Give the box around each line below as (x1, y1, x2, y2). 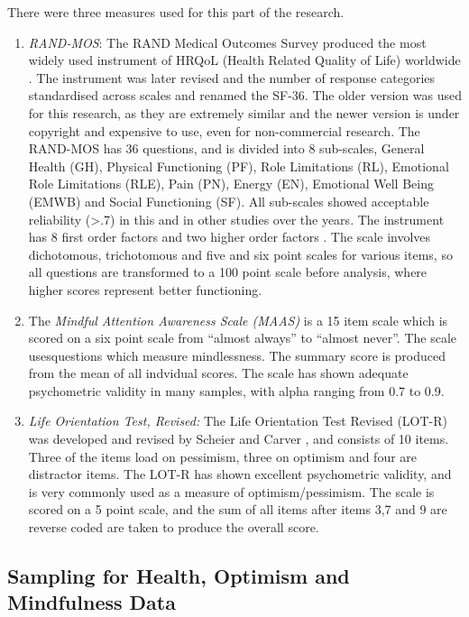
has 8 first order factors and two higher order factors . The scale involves (28, 227, 431, 246)
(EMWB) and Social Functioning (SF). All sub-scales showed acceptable (28, 191, 429, 210)
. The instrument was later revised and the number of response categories (28, 68, 436, 87)
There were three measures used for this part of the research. (7, 3, 345, 21)
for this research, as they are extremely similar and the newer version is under (28, 103, 460, 122)
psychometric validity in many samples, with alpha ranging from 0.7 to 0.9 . (28, 381, 445, 400)
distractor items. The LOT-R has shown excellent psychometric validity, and (28, 465, 452, 483)
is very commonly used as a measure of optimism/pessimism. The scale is (28, 482, 435, 501)
